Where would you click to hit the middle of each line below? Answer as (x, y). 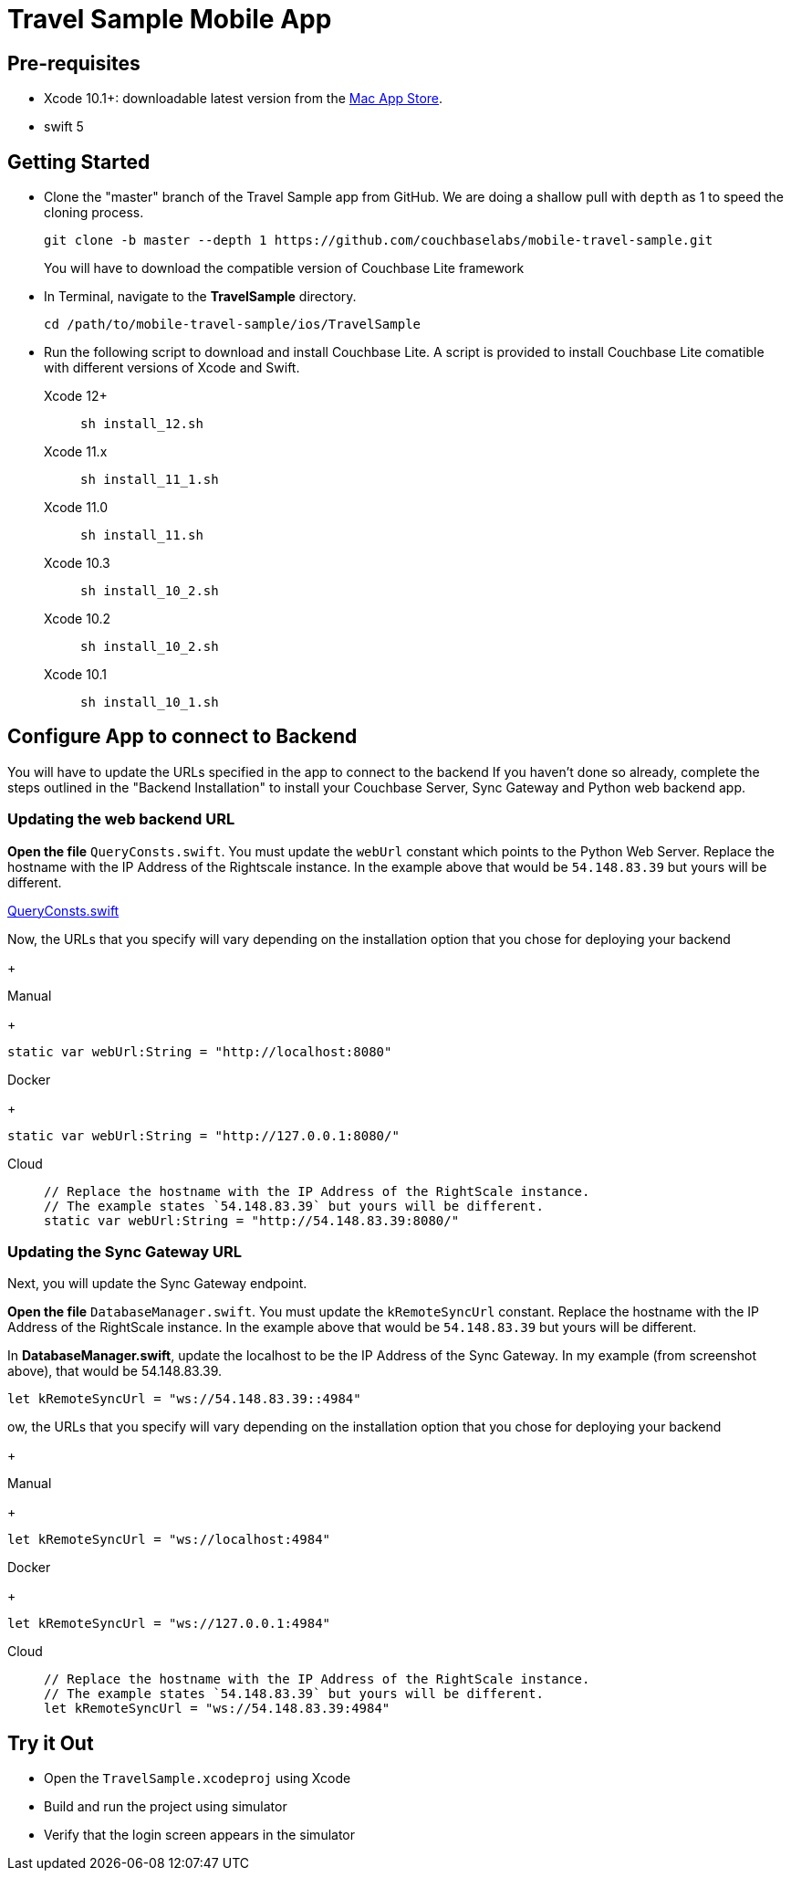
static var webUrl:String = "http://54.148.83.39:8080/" (252, 1220)
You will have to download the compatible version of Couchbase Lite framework (284, 268)
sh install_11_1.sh (150, 480)
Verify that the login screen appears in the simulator (200, 1835)
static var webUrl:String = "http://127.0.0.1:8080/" (203, 1135)
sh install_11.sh (142, 535)
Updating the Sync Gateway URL (125, 1251)
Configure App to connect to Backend (182, 737)
